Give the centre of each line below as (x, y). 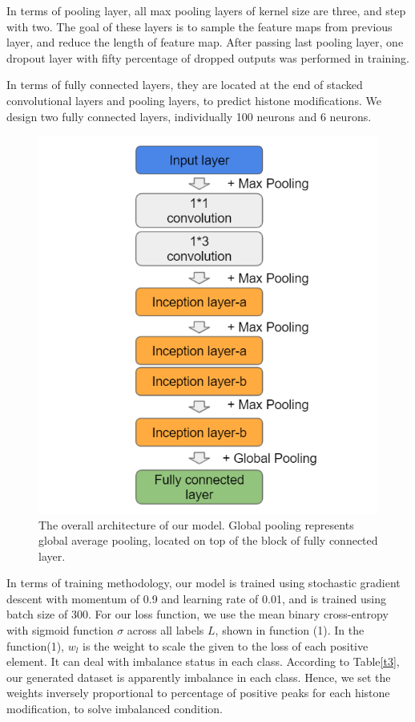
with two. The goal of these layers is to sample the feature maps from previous (199, 26)
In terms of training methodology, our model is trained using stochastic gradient (203, 583)
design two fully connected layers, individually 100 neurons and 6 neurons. (189, 116)
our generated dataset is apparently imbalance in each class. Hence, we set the (199, 677)
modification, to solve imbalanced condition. (115, 709)
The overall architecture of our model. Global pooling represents (196, 524)
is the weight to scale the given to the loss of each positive (226, 645)
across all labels (165, 630)
